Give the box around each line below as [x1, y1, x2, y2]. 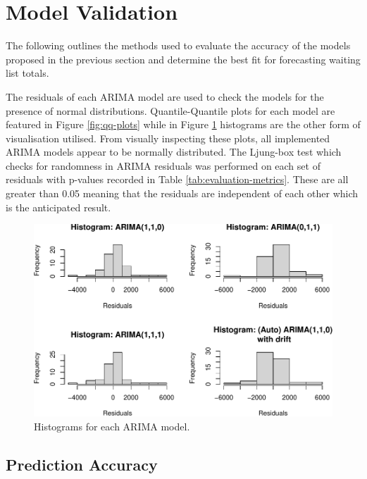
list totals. [6, 66, 49, 80]
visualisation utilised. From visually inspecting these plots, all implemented [6, 130, 330, 145]
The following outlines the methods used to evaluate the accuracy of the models [6, 38, 351, 53]
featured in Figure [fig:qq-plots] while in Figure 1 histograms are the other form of [6, 117, 361, 132]
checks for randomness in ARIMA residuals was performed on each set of [6, 158, 321, 173]
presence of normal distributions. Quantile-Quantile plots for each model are [6, 103, 335, 118]
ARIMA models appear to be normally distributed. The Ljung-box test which [6, 144, 342, 159]
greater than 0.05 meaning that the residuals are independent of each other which [6, 186, 359, 201]
